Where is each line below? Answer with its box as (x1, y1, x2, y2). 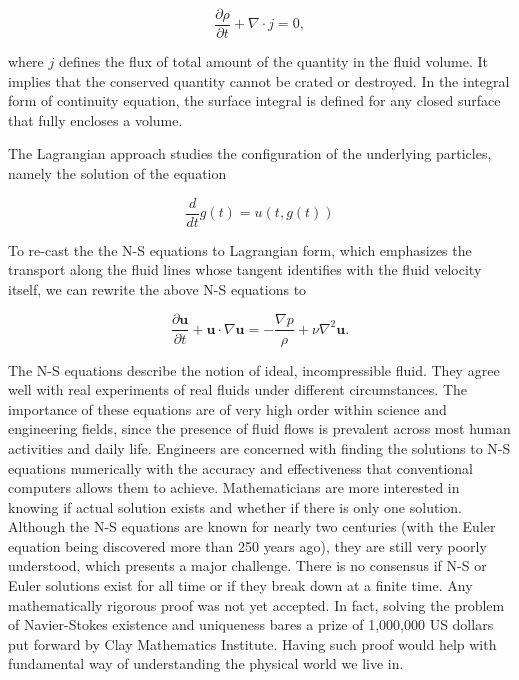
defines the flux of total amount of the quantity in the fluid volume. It (58, 51, 488, 72)
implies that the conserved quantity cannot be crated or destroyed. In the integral (8, 70, 510, 91)
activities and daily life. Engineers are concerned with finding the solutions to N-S (8, 437, 511, 458)
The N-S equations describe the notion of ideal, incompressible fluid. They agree (8, 359, 500, 380)
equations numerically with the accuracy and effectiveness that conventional (8, 457, 474, 478)
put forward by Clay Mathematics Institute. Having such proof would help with (8, 633, 497, 654)
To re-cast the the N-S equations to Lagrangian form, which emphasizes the (8, 239, 472, 260)
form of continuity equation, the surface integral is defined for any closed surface (8, 90, 501, 111)
